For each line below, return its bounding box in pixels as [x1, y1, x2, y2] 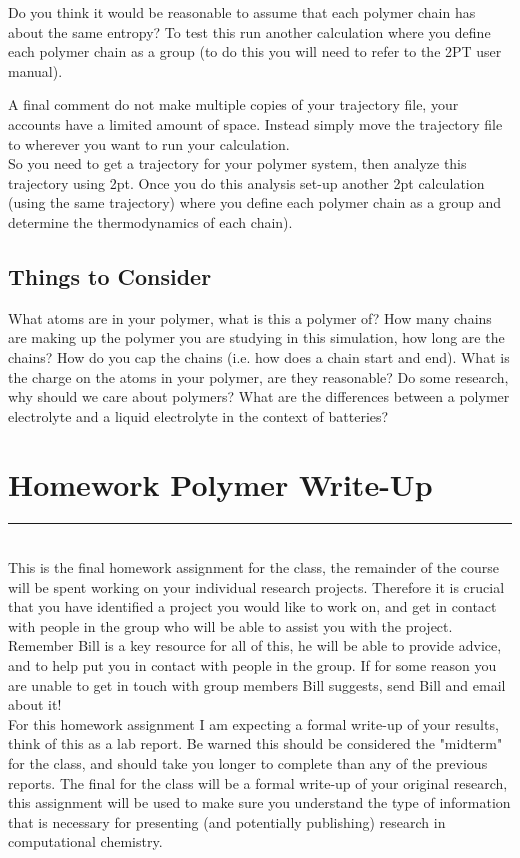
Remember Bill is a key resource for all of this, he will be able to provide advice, [8, 635, 502, 656]
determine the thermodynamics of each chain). [8, 211, 293, 232]
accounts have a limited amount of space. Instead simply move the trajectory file [8, 113, 503, 134]
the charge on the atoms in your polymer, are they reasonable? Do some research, [8, 366, 509, 387]
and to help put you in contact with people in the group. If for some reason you [8, 654, 497, 675]
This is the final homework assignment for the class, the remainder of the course [8, 557, 500, 578]
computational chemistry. [8, 831, 163, 852]
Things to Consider [8, 260, 212, 291]
